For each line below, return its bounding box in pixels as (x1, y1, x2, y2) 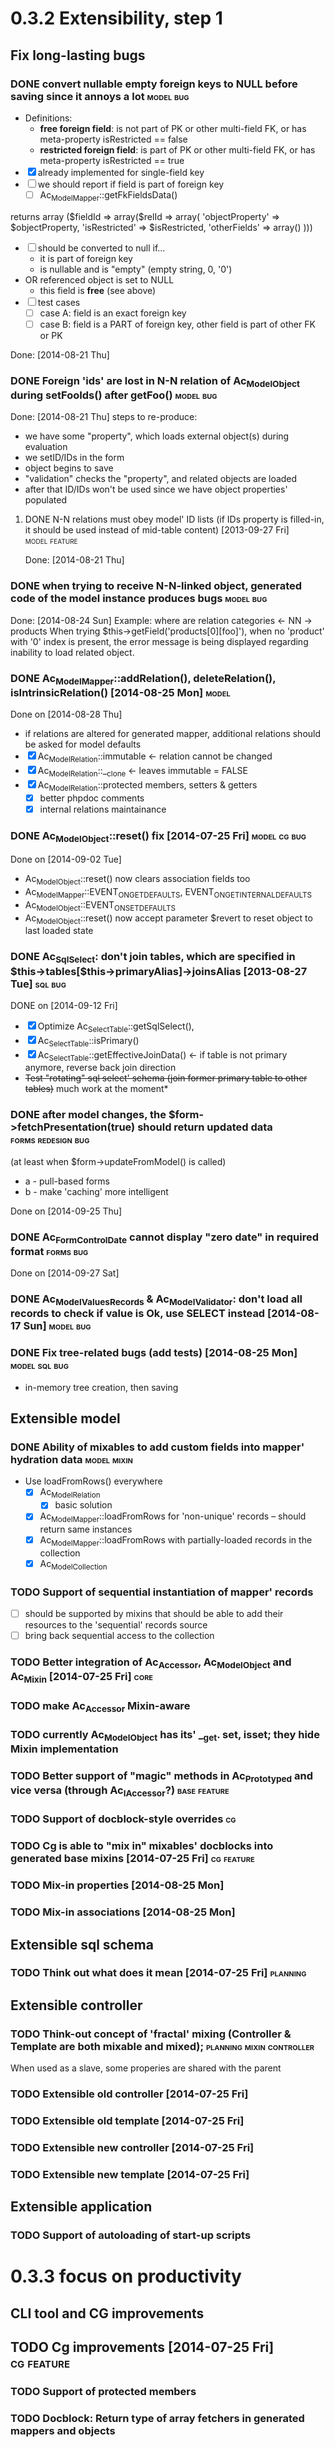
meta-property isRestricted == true (39, 154, 185, 166)
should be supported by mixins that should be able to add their (24, 1608, 284, 1620)
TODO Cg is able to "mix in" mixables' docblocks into (10, 1839, 274, 1853)
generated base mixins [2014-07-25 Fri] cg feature (10, 1852, 255, 1866)
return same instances (39, 1523, 133, 1536)
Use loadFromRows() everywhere (24, 1475, 163, 1487)
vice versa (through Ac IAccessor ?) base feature (10, 1783, 230, 1799)
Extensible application (10, 2198, 153, 2216)
